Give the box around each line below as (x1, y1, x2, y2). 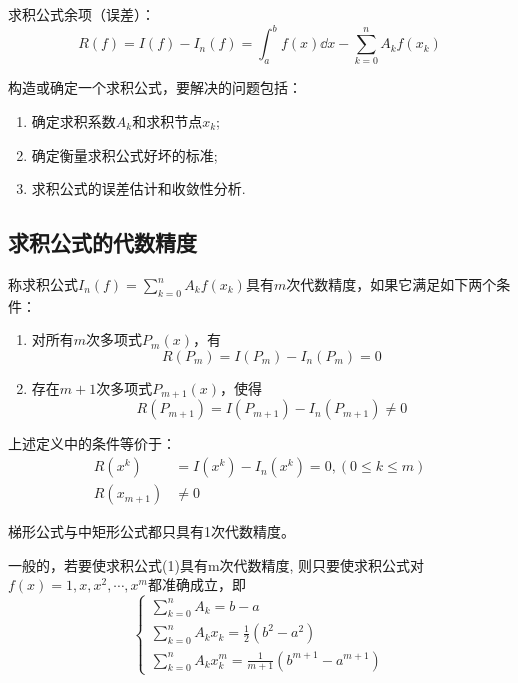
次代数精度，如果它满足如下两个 (286, 274, 497, 294)
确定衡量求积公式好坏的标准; (31, 144, 218, 165)
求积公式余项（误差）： (8, 4, 155, 24)
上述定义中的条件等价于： (8, 433, 176, 454)
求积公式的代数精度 (8, 227, 197, 258)
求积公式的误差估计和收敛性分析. (31, 178, 246, 199)
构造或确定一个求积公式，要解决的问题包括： (8, 77, 302, 98)
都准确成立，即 (147, 574, 246, 595)
